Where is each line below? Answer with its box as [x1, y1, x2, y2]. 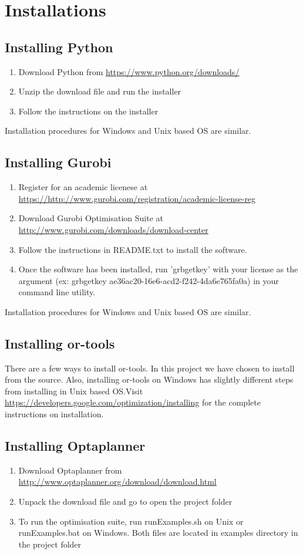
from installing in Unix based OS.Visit [5, 384, 143, 397]
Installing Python [5, 38, 113, 56]
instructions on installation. [5, 408, 104, 420]
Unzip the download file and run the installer [18, 85, 181, 97]
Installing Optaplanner [5, 437, 146, 455]
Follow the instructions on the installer [18, 104, 159, 117]
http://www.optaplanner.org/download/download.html [18, 475, 217, 488]
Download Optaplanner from [18, 464, 122, 476]
